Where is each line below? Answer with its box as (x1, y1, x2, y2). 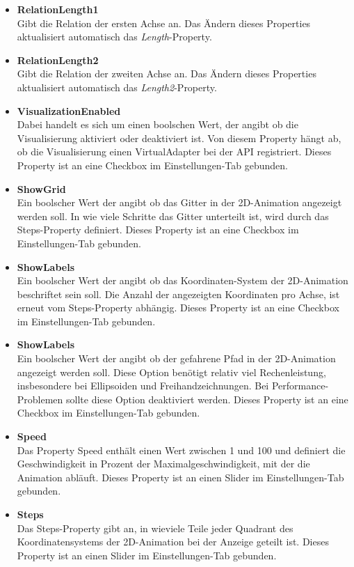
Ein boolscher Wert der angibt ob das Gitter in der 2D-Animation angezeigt (17, 195, 342, 210)
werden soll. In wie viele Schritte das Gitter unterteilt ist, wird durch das (17, 208, 329, 223)
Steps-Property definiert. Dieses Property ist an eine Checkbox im (17, 222, 299, 237)
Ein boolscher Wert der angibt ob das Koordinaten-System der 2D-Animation (17, 273, 348, 288)
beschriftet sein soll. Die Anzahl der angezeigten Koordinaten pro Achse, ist (17, 286, 340, 301)
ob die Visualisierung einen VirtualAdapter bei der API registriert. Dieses (17, 144, 332, 159)
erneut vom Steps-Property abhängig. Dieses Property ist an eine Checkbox (17, 300, 339, 315)
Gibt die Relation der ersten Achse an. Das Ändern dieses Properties (17, 15, 311, 30)
